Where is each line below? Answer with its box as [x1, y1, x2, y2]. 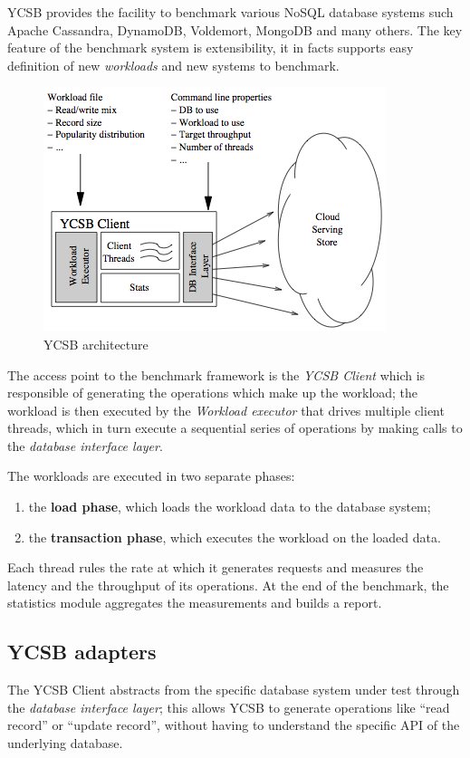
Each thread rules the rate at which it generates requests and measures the [7, 558, 424, 577]
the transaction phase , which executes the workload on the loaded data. [28, 527, 441, 546]
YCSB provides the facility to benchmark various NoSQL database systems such [7, 3, 454, 21]
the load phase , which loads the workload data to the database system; [28, 497, 431, 516]
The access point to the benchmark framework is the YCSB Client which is [7, 365, 426, 384]
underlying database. [7, 734, 123, 753]
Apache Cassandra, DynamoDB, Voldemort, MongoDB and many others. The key [7, 20, 463, 39]
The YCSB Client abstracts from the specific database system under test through [7, 680, 460, 699]
